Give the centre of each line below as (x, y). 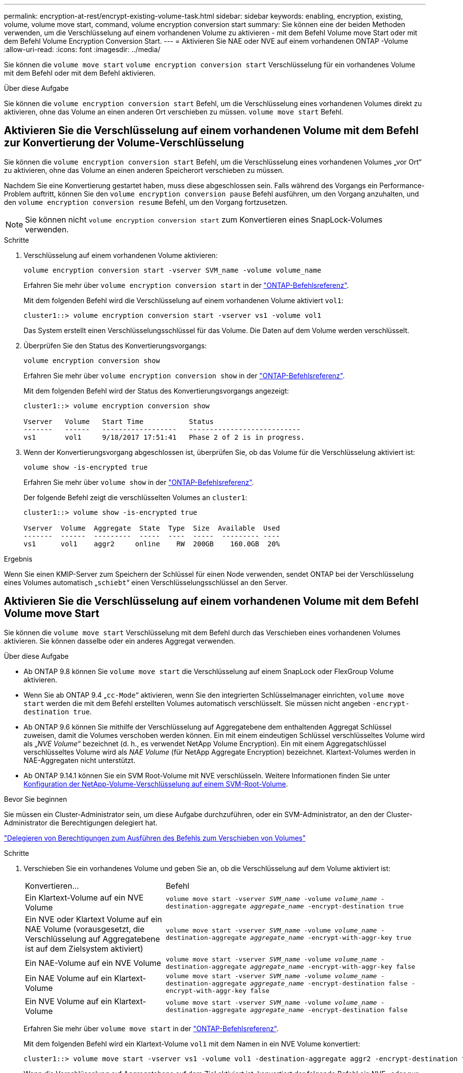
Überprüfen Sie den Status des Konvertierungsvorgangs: (115, 345)
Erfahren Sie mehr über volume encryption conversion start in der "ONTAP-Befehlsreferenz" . (186, 285)
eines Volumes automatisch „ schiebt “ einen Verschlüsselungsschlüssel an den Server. (146, 582)
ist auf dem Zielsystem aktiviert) (84, 948)
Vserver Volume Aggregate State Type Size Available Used (152, 528)
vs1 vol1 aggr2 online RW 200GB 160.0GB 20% (152, 544)
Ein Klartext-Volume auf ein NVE (84, 897)
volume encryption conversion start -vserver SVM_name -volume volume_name (172, 270)
